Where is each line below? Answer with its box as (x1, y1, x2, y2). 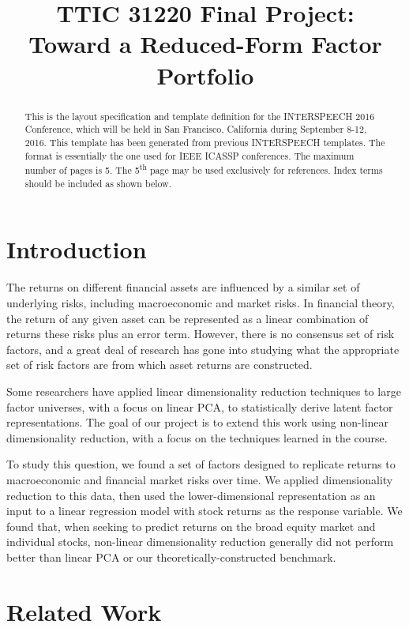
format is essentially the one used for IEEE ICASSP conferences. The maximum (24, 149, 355, 162)
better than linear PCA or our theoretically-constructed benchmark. (6, 548, 336, 565)
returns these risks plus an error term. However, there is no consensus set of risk (6, 325, 395, 342)
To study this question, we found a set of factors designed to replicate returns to (6, 456, 396, 472)
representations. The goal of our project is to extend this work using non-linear (6, 414, 389, 431)
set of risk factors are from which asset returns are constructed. (6, 356, 313, 373)
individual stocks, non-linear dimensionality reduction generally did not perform (6, 533, 394, 550)
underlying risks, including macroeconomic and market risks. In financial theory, (6, 294, 395, 310)
